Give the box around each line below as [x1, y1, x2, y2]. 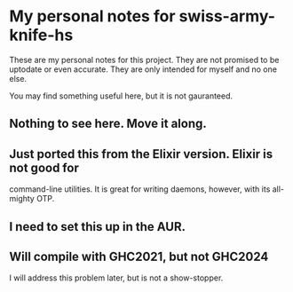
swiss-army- [178, 6, 275, 27]
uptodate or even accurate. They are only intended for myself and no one [9, 64, 278, 75]
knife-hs [9, 25, 74, 45]
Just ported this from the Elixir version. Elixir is [9, 146, 273, 162]
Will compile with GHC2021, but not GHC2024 [9, 249, 269, 264]
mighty [9, 193, 36, 204]
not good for [9, 160, 80, 175]
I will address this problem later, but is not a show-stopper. [9, 272, 224, 283]
